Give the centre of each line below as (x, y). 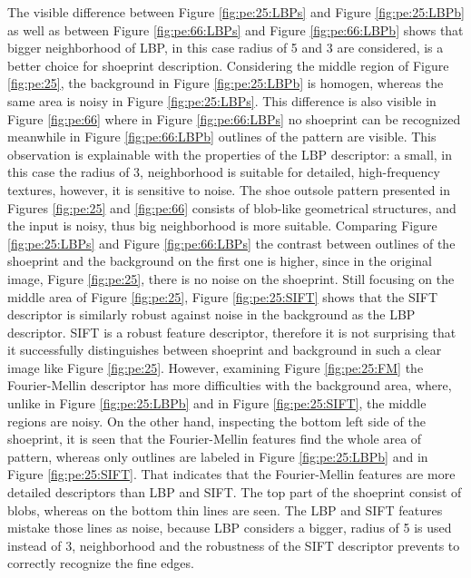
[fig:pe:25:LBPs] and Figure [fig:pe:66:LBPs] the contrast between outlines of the (231, 243)
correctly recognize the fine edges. (101, 563)
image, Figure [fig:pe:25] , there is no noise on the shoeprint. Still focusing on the (231, 278)
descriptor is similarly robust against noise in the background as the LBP (211, 314)
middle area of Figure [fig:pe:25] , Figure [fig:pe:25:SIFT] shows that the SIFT (223, 296)
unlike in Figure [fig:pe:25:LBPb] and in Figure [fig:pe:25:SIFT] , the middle (217, 403)
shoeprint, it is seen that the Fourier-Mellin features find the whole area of (215, 439)
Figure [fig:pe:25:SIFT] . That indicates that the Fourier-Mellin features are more (231, 474)
